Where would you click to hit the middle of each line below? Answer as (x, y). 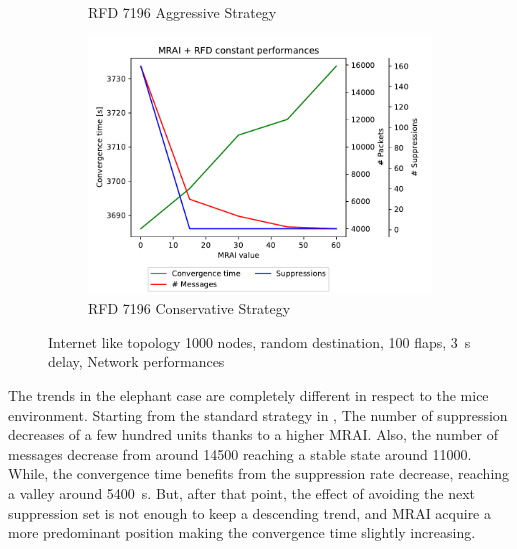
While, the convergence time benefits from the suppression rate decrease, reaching (259, 473)
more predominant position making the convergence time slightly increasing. (242, 532)
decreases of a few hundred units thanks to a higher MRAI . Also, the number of (253, 434)
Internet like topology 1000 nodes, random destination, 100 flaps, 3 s (259, 341)
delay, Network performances (136, 361)
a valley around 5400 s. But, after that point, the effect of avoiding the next (242, 492)
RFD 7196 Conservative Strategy (189, 308)
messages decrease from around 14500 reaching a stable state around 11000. (240, 453)
